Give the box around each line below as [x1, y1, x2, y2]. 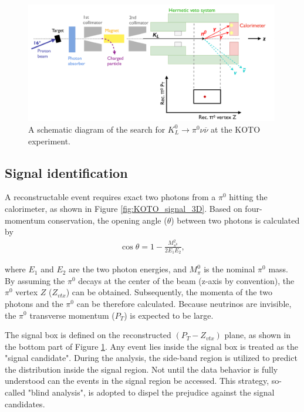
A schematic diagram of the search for [28, 123, 165, 135]
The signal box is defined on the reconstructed [5, 329, 171, 341]
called [5, 386, 25, 399]
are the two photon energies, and [69, 263, 187, 275]
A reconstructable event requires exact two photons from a [5, 191, 216, 203]
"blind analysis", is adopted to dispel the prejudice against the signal [28, 386, 275, 399]
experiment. [28, 134, 70, 147]
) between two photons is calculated [171, 214, 300, 226]
